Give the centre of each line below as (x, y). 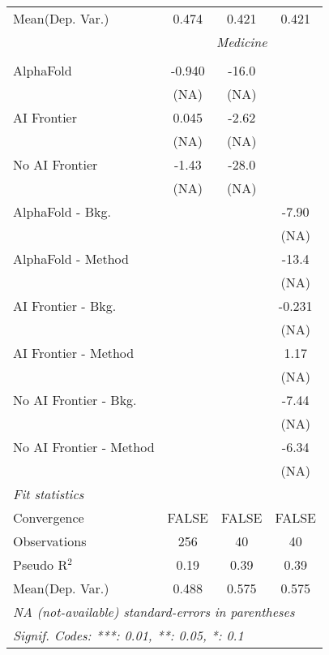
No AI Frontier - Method (84, 447)
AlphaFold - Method (71, 259)
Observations (50, 541)
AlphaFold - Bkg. (62, 211)
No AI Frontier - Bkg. (75, 400)
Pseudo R (41, 565)
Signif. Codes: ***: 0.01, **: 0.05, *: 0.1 (128, 635)
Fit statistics (49, 494)
